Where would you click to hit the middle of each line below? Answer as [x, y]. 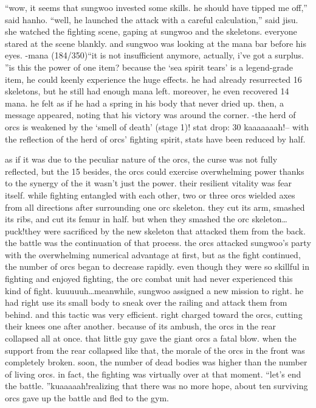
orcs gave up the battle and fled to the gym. [87, 398]
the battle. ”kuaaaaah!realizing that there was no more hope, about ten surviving [156, 386]
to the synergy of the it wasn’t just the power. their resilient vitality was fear [148, 183]
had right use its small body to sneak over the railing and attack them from [146, 302]
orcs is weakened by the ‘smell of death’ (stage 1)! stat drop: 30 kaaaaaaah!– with [157, 126]
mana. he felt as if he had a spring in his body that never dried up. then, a [144, 103]
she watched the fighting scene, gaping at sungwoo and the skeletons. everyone [151, 31]
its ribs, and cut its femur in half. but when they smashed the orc [127, 219]
